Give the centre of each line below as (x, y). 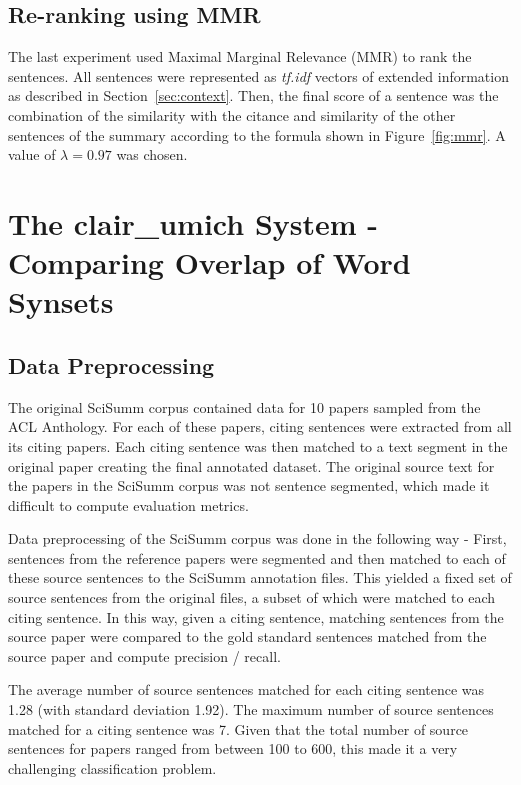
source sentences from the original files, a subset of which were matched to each (252, 597)
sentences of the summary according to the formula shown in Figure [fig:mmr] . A (257, 134)
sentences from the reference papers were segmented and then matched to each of (257, 557)
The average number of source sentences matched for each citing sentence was (246, 689)
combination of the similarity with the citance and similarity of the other (232, 114)
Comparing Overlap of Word (209, 262)
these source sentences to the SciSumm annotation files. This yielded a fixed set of (260, 577)
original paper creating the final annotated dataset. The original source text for (251, 465)
